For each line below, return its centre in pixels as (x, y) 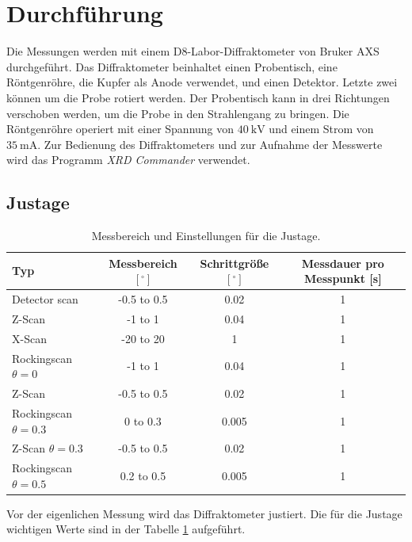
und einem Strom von (321, 129)
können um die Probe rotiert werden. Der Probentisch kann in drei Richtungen (198, 97)
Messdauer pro (343, 263)
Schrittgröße (235, 263)
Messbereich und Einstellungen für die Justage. (206, 236)
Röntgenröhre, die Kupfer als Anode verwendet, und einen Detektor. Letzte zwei (202, 82)
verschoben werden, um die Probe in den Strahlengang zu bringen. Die (178, 113)
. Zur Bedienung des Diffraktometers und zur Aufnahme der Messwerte (210, 144)
